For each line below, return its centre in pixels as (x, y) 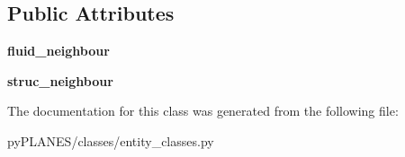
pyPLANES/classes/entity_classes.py (111, 140)
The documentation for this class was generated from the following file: (203, 111)
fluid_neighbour (58, 51)
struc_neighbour (60, 80)
